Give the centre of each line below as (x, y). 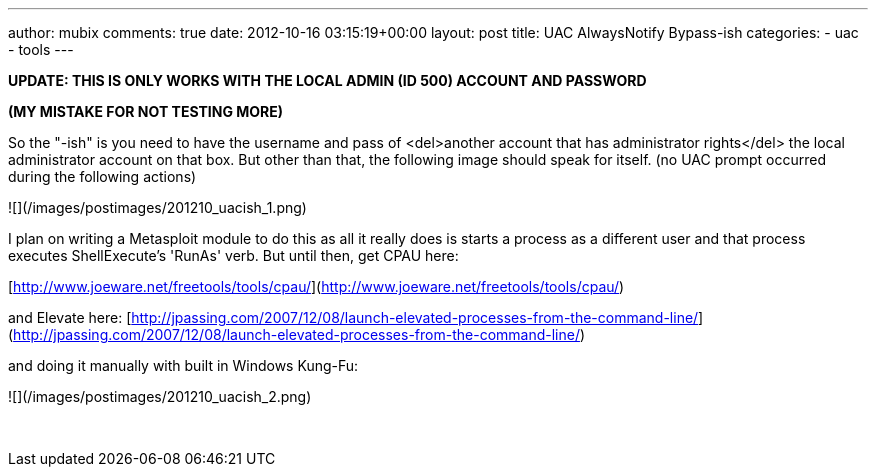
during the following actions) (102, 176)
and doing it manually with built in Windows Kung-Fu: (183, 365)
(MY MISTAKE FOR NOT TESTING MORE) (146, 111)
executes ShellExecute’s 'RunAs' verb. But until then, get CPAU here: (233, 255)
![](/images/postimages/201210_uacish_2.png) (160, 396)
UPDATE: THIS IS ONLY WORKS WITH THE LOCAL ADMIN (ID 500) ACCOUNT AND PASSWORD (327, 80)
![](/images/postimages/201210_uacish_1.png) (157, 207)
